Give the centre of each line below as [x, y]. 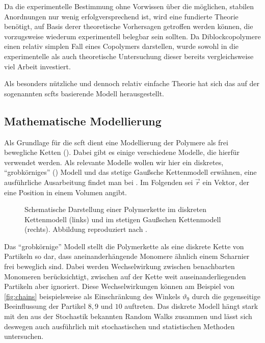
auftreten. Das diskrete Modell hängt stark [191, 306]
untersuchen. [24, 336]
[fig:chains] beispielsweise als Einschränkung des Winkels [92, 296]
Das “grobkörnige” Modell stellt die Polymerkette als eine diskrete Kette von [124, 246]
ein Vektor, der [226, 182]
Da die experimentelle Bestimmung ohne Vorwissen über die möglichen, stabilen [129, 6]
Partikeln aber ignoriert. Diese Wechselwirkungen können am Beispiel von [120, 286]
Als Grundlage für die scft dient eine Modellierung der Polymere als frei [116, 142]
